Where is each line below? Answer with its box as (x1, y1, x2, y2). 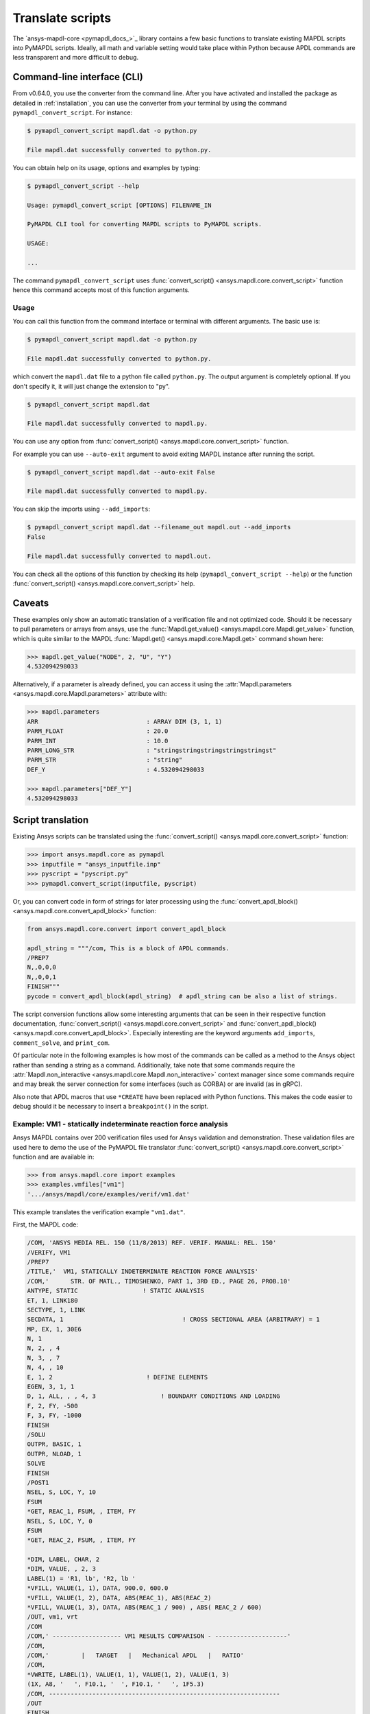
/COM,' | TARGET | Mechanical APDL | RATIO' (27, 1651, 245, 1659)
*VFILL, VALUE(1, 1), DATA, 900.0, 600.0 (27, 1584, 169, 1592)
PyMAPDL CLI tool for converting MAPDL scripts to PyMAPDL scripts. (27, 220, 262, 228)
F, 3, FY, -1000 (27, 1412, 82, 1419)
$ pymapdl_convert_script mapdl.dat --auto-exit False (27, 468, 215, 476)
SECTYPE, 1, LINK (27, 1306, 86, 1314)
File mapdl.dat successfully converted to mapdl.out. (27, 552, 212, 560)
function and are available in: (12, 1152, 95, 1161)
